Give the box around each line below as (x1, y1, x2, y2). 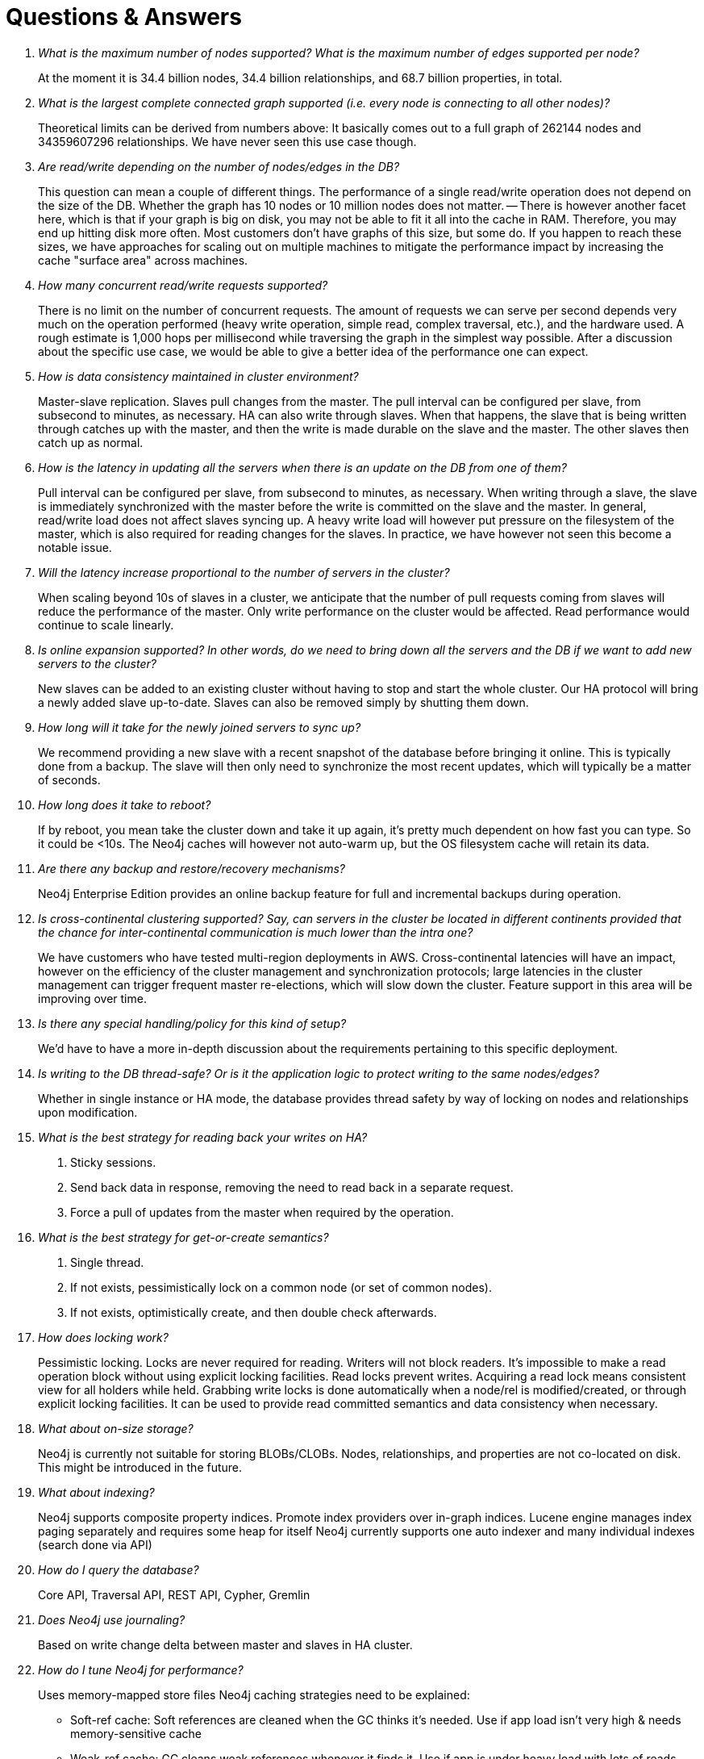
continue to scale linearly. (38, 617, 174, 632)
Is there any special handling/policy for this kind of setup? (38, 1016, 347, 1030)
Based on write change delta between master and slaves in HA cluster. (38, 1637, 413, 1652)
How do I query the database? (38, 1562, 199, 1577)
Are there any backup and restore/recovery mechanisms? (38, 861, 345, 875)
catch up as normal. (38, 435, 144, 449)
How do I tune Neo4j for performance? (38, 1662, 244, 1677)
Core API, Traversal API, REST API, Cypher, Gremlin (38, 1587, 310, 1602)
